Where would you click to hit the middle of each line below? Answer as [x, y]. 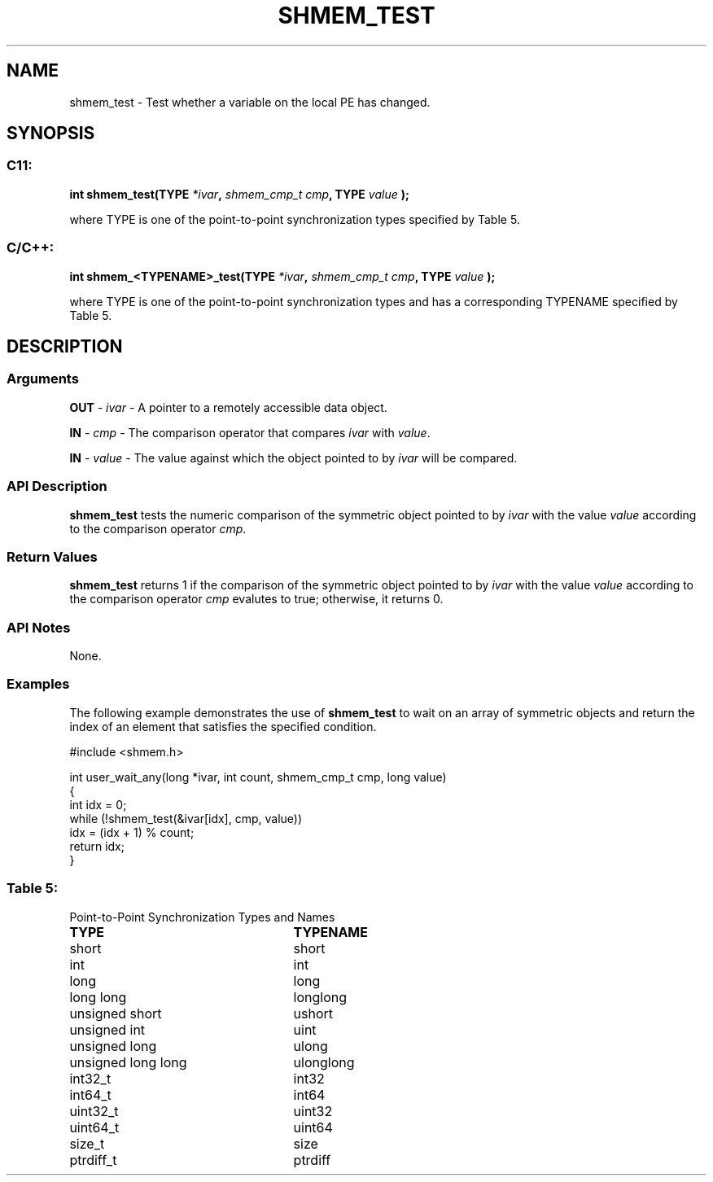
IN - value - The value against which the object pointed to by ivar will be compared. [293, 457]
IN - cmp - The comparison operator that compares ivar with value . [250, 432]
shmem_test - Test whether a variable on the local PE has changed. [250, 102]
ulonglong [324, 1062]
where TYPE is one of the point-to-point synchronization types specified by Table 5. [295, 219]
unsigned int [107, 1029]
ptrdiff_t [93, 1160]
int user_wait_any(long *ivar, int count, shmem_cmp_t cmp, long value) [258, 777]
